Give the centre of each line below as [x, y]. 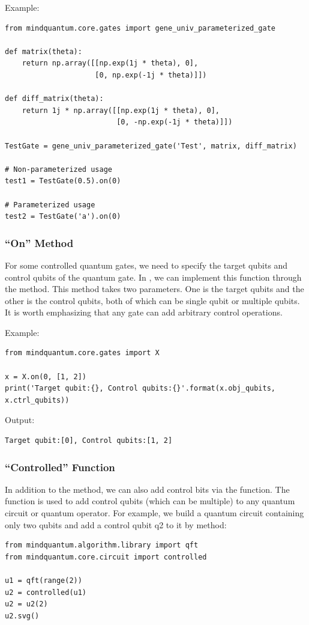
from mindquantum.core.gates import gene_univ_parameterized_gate [140, 28]
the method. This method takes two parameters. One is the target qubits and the [154, 289]
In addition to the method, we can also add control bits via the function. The [147, 489]
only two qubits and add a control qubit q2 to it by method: [116, 524]
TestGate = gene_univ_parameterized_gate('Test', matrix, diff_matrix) [151, 146]
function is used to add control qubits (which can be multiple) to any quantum [150, 501]
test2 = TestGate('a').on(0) [63, 217]
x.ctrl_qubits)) [37, 400]
